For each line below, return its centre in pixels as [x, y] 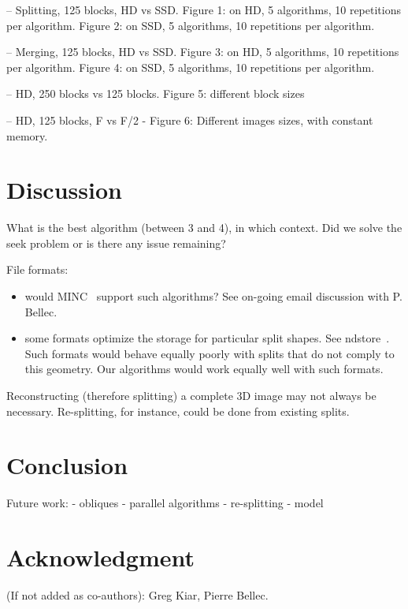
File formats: [37, 269]
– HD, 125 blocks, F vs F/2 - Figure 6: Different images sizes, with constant [190, 120]
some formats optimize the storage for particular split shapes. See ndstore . [207, 338]
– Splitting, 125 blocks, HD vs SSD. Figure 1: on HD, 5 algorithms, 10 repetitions [204, 9]
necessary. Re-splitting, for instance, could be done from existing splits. [178, 411]
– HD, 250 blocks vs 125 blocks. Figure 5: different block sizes [156, 93]
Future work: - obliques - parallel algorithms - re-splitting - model [165, 503]
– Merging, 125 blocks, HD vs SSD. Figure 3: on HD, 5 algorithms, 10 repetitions [203, 52]
